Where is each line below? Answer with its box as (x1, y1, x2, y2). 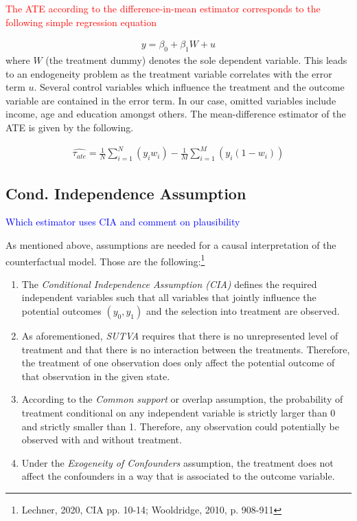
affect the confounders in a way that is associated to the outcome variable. (21, 469, 335, 483)
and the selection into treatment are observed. (146, 303, 340, 318)
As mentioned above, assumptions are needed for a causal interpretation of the (5, 237, 336, 252)
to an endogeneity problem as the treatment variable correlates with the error (5, 66, 332, 80)
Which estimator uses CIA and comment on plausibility (5, 214, 240, 229)
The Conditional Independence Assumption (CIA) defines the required (21, 276, 317, 291)
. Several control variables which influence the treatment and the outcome (34, 80, 345, 94)
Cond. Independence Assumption (5, 182, 246, 203)
